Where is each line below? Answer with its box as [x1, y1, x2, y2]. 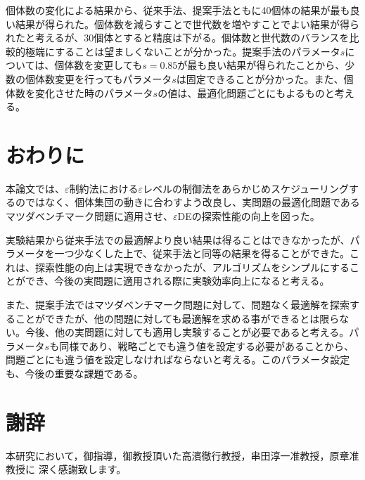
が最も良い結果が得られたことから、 [177, 58, 345, 72]
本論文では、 [6, 181, 65, 195]
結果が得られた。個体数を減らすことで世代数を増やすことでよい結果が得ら [15, 16, 359, 31]
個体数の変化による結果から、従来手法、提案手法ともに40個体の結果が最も [6, 3, 350, 17]
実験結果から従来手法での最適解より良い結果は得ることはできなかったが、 [6, 232, 350, 247]
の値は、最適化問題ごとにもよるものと [158, 85, 335, 100]
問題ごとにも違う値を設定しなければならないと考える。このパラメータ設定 [6, 352, 350, 367]
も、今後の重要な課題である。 [6, 366, 143, 380]
